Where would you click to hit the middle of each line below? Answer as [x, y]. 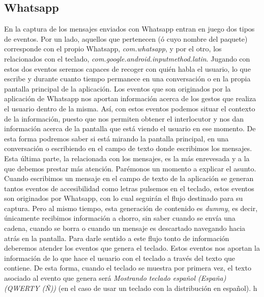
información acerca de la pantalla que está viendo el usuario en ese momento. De [130, 128]
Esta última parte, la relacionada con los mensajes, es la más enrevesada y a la [127, 158]
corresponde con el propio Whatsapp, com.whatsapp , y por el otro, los [113, 49]
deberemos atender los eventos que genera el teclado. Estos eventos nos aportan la [132, 248]
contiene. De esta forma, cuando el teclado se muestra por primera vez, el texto [128, 268]
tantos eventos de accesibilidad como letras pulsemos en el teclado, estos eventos [129, 188]
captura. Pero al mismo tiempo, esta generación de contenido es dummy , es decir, [131, 208]
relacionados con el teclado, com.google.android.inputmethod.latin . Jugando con [127, 58]
